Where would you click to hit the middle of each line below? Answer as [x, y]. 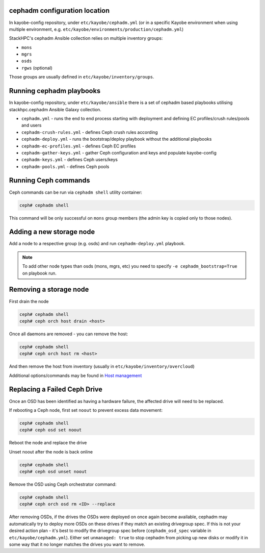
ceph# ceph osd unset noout [53, 472]
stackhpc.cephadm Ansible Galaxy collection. [55, 109]
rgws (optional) [37, 68]
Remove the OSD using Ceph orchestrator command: [63, 484]
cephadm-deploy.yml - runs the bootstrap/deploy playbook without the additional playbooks [117, 139]
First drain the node [29, 301]
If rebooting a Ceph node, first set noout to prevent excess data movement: [86, 410]
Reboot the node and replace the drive [48, 443]
